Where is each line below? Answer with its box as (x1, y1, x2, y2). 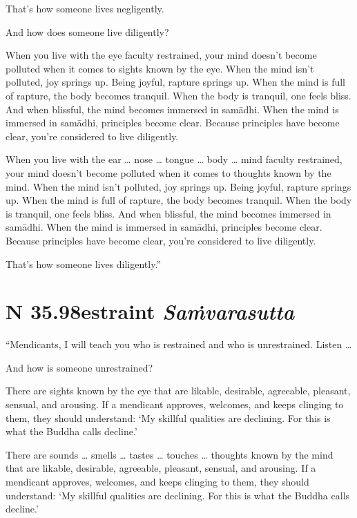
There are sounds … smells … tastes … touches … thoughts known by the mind (6, 447, 334, 461)
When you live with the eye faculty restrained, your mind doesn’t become (6, 48, 317, 62)
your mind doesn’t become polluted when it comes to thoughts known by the (6, 165, 331, 180)
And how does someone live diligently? (6, 24, 169, 39)
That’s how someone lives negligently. (6, 1, 164, 15)
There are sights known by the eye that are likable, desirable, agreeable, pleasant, (6, 383, 351, 398)
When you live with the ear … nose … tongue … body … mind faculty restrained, (6, 152, 342, 166)
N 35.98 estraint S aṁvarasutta (6, 297, 295, 326)
